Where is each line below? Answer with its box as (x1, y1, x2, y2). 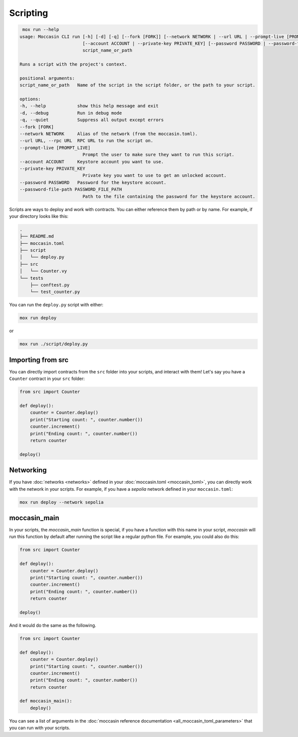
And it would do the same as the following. (9, 622, 96, 628)
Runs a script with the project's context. (19, 62, 128, 67)
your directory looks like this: (9, 213, 69, 219)
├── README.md (19, 233, 54, 239)
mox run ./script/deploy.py (19, 341, 88, 347)
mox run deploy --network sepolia (19, 499, 104, 505)
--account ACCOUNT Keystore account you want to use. (19, 159, 164, 164)
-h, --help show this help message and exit (19, 103, 159, 109)
